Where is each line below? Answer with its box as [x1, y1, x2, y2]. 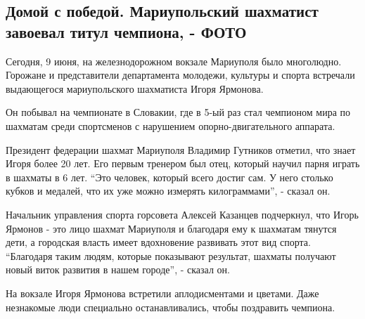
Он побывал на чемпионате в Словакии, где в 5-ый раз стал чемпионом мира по [6, 105, 351, 119]
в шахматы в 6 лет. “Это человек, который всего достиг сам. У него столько [6, 169, 333, 184]
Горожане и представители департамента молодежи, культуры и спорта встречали [6, 67, 355, 82]
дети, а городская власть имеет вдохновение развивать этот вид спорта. [6, 235, 311, 249]
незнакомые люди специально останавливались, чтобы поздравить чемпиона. [6, 299, 335, 314]
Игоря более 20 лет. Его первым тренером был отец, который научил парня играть [6, 156, 360, 171]
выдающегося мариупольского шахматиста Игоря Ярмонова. [6, 81, 264, 96]
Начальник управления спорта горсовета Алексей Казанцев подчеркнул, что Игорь [6, 207, 359, 221]
